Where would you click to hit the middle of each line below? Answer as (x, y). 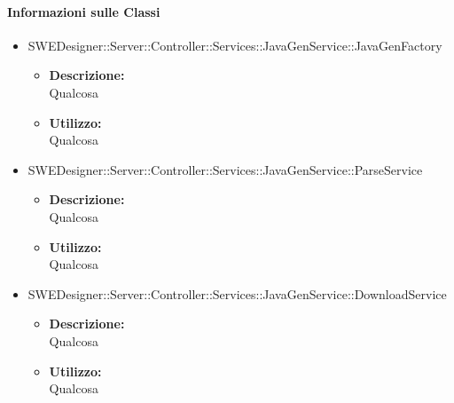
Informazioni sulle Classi (84, 11)
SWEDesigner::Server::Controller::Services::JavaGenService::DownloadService (237, 293)
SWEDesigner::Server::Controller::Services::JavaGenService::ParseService (225, 169)
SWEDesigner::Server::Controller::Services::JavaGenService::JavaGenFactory (235, 45)
